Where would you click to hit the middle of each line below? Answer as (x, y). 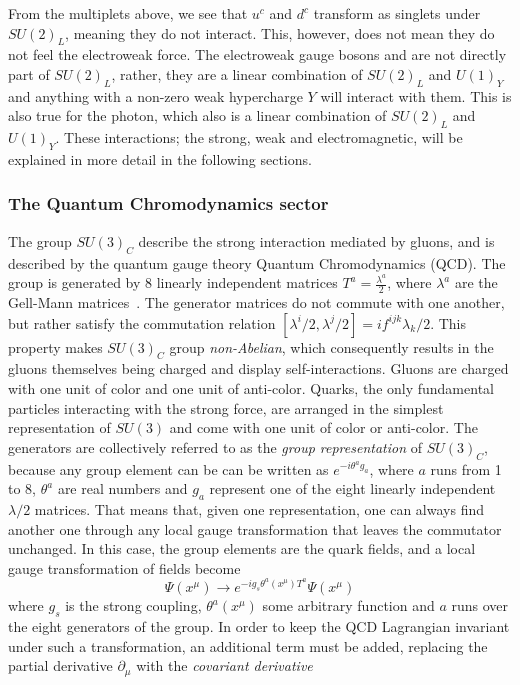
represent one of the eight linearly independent (352, 488)
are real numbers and (122, 488)
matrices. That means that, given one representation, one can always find (259, 508)
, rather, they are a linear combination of (237, 73)
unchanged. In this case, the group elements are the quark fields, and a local (242, 548)
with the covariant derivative (224, 665)
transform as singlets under (397, 13)
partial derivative (60, 665)
